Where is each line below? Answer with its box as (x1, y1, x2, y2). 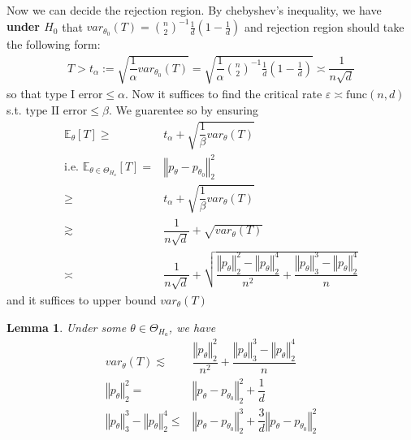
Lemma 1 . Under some (6, 318, 127, 335)
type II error (25, 105, 88, 117)
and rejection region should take (244, 18, 405, 35)
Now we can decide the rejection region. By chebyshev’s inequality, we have (6, 2, 382, 18)
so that (6, 85, 41, 102)
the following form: (6, 36, 101, 53)
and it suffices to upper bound (6, 291, 157, 308)
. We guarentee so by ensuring (108, 101, 259, 118)
